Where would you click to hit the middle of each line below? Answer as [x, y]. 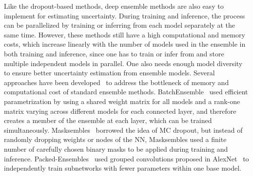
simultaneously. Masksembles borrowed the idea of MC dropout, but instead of [123, 130]
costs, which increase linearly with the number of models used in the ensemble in [125, 44]
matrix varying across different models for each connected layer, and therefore [120, 111]
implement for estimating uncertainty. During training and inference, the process [125, 15]
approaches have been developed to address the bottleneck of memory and [117, 82]
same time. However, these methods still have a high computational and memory [125, 34]
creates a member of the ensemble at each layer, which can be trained [108, 120]
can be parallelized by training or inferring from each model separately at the [120, 25]
